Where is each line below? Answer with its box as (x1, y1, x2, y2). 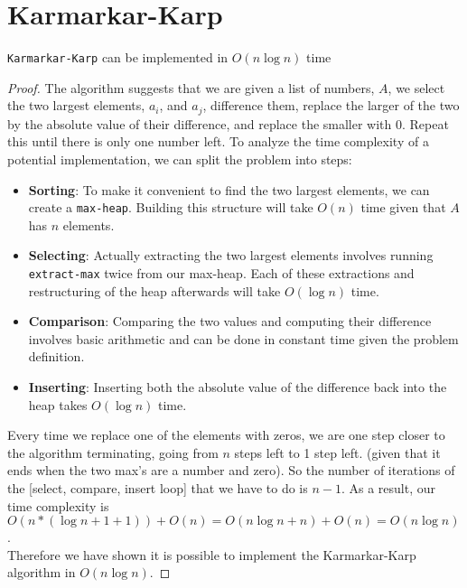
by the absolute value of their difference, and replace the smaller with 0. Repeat (7, 114, 449, 133)
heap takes (28, 395, 88, 414)
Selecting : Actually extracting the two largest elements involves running (28, 246, 434, 265)
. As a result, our (341, 479, 436, 498)
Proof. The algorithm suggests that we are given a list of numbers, (7, 78, 375, 97)
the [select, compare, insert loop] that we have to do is (7, 479, 308, 498)
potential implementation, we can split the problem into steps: (7, 150, 352, 169)
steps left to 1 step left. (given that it (234, 443, 441, 462)
